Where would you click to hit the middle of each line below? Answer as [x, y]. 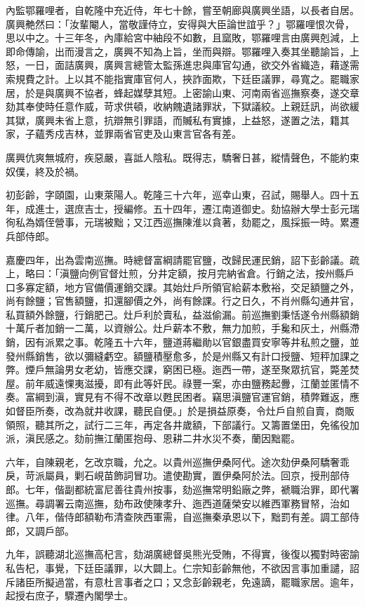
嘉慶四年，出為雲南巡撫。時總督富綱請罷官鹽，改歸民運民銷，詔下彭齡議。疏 [182, 259]
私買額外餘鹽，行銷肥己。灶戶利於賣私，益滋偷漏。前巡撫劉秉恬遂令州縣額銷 [182, 314]
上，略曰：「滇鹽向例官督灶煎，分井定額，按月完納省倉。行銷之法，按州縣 [175, 273]
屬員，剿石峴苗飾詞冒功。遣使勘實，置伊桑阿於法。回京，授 [182, 475]
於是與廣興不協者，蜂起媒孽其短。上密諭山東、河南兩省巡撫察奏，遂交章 [192, 92]
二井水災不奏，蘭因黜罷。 [241, 438]
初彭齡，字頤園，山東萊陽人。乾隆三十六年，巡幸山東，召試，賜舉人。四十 [178, 195]
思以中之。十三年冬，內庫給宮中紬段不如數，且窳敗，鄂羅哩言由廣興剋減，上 [182, 38]
